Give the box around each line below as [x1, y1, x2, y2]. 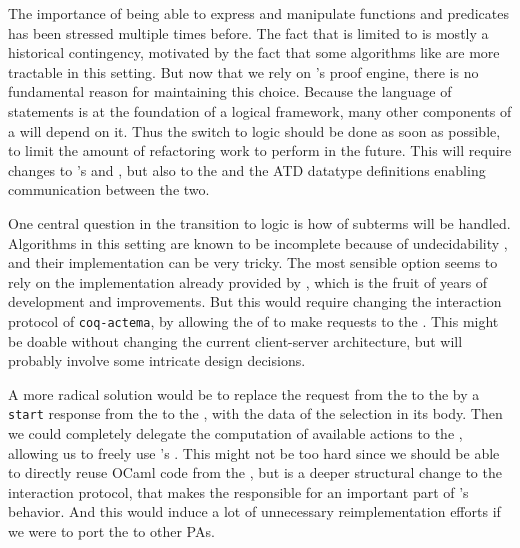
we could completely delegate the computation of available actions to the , [8, 423, 463, 443]
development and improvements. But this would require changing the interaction [8, 291, 502, 312]
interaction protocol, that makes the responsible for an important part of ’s [8, 481, 469, 502]
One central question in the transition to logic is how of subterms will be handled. [8, 212, 511, 233]
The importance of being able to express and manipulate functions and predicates [8, 3, 509, 23]
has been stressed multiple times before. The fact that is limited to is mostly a [8, 22, 489, 43]
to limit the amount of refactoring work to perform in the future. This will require [8, 140, 512, 161]
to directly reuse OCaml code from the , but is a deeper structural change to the [8, 462, 502, 483]
